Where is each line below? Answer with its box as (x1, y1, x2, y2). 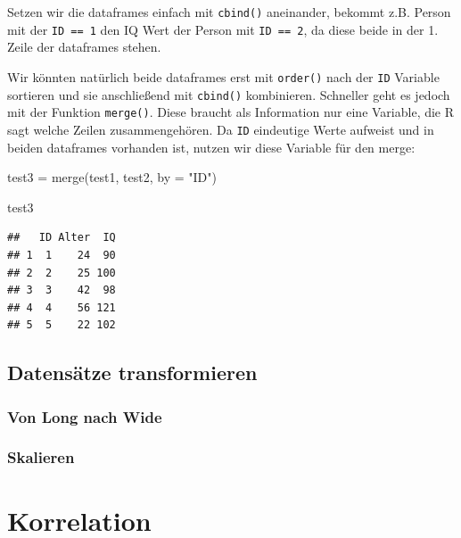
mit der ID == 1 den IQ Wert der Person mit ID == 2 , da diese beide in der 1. (7, 20, 439, 38)
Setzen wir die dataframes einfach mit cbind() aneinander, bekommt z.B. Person (7, 3, 451, 21)
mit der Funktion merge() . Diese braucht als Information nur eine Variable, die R (7, 103, 455, 121)
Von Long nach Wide (7, 405, 162, 427)
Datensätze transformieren (7, 359, 258, 386)
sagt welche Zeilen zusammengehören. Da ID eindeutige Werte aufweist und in (7, 120, 434, 138)
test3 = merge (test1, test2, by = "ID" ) (7, 168, 217, 186)
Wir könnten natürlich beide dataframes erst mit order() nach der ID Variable (7, 67, 440, 86)
